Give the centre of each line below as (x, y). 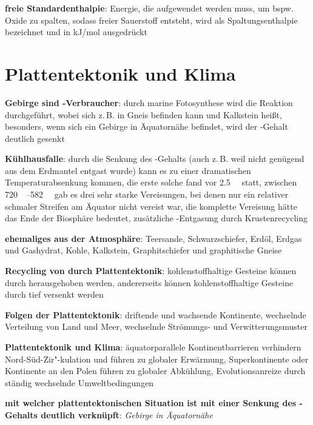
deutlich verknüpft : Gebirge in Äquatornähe (127, 414)
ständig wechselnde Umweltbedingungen (79, 382)
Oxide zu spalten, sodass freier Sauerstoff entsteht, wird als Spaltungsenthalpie (151, 20)
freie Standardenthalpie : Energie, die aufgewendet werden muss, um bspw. (149, 8)
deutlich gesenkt (35, 138)
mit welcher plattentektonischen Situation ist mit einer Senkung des (151, 403)
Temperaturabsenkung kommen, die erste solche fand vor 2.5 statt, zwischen (151, 182)
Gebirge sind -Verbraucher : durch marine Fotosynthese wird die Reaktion (149, 102)
